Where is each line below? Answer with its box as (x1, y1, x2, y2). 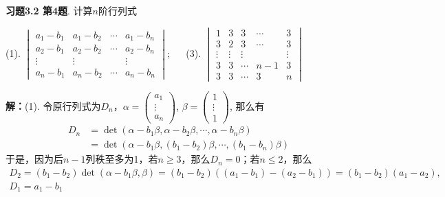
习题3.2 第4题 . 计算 (6, 3, 93, 17)
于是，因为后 (6, 152, 63, 166)
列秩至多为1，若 (85, 152, 158, 166)
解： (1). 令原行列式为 (6, 99, 101, 113)
